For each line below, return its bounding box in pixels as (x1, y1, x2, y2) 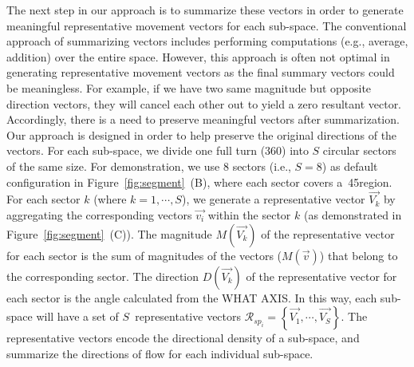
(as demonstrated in (303, 206, 402, 223)
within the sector (207, 206, 291, 223)
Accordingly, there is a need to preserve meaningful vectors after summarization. (6, 111, 400, 128)
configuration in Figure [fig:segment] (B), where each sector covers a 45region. (6, 173, 392, 190)
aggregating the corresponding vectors (6, 206, 192, 223)
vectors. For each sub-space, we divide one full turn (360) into (6, 142, 309, 159)
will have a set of (36, 308, 119, 325)
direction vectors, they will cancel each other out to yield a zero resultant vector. (6, 95, 402, 112)
